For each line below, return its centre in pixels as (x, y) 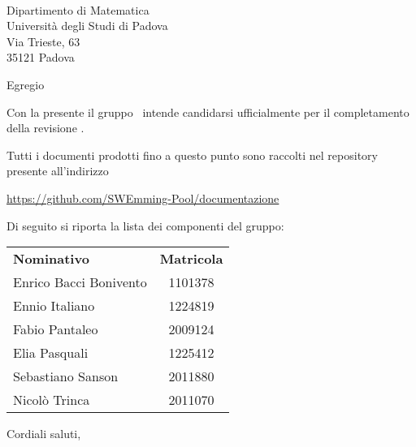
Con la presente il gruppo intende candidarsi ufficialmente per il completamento (208, 112)
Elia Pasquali (51, 353)
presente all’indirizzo (58, 171)
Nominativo (51, 259)
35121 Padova (41, 57)
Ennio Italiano (54, 306)
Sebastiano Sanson (66, 376)
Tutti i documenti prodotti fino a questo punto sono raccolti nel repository (192, 155)
